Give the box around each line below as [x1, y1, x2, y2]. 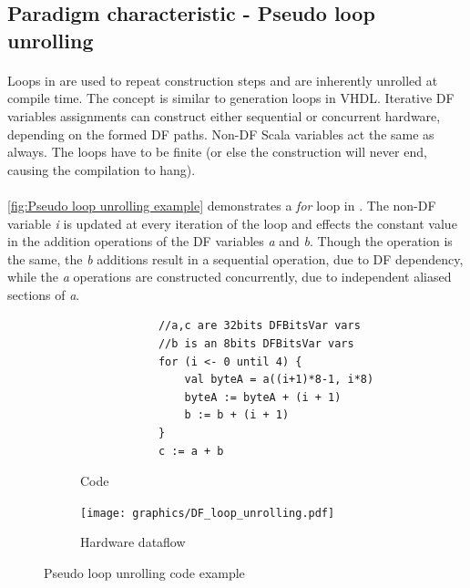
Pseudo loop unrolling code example [44, 563, 245, 583]
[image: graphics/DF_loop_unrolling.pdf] [80, 506, 335, 520]
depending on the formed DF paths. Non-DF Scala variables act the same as [7, 124, 434, 143]
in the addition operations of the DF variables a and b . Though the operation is [7, 232, 453, 251]
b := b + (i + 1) [184, 408, 290, 422]
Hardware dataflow [80, 532, 186, 552]
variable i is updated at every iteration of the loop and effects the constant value [7, 213, 457, 232]
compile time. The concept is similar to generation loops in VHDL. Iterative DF [7, 88, 455, 108]
